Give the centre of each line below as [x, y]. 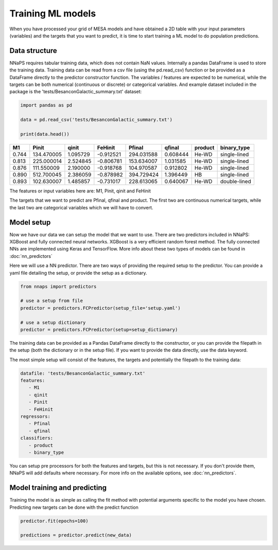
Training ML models [53, 13]
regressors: [36, 416]
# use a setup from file [52, 301]
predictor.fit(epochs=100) [54, 521]
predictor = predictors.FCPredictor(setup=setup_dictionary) [99, 330]
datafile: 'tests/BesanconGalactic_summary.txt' [83, 373]
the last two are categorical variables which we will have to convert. [81, 207]
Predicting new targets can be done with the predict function [74, 507]
